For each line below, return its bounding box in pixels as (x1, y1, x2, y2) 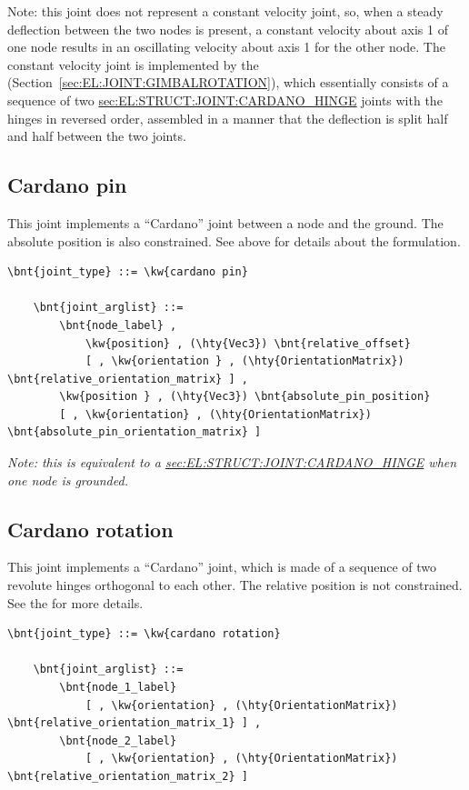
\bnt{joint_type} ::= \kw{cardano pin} (7, 265, 248, 279)
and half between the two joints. (7, 126, 186, 145)
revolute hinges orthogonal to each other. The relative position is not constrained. (7, 575, 463, 595)
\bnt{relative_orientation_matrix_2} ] (7, 770, 248, 783)
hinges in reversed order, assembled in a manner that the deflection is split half (7, 108, 448, 127)
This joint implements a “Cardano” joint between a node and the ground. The (7, 213, 444, 232)
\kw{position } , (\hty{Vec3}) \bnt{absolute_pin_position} (59, 390, 431, 404)
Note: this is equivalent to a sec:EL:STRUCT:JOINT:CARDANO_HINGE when (7, 453, 457, 472)
